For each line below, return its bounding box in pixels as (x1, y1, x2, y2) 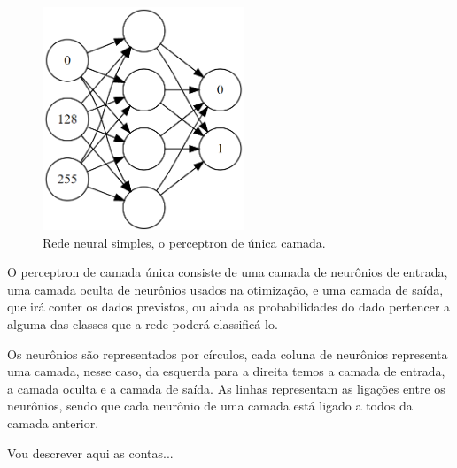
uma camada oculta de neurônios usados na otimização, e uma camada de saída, (7, 280, 444, 298)
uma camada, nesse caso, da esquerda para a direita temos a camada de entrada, (7, 362, 445, 380)
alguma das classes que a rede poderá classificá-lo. (7, 314, 278, 333)
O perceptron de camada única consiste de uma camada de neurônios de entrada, (7, 263, 448, 281)
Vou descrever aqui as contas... (7, 443, 174, 462)
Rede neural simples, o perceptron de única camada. (43, 233, 326, 251)
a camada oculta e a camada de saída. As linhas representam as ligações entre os (7, 379, 445, 397)
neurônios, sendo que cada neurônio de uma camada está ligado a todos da (7, 396, 413, 415)
